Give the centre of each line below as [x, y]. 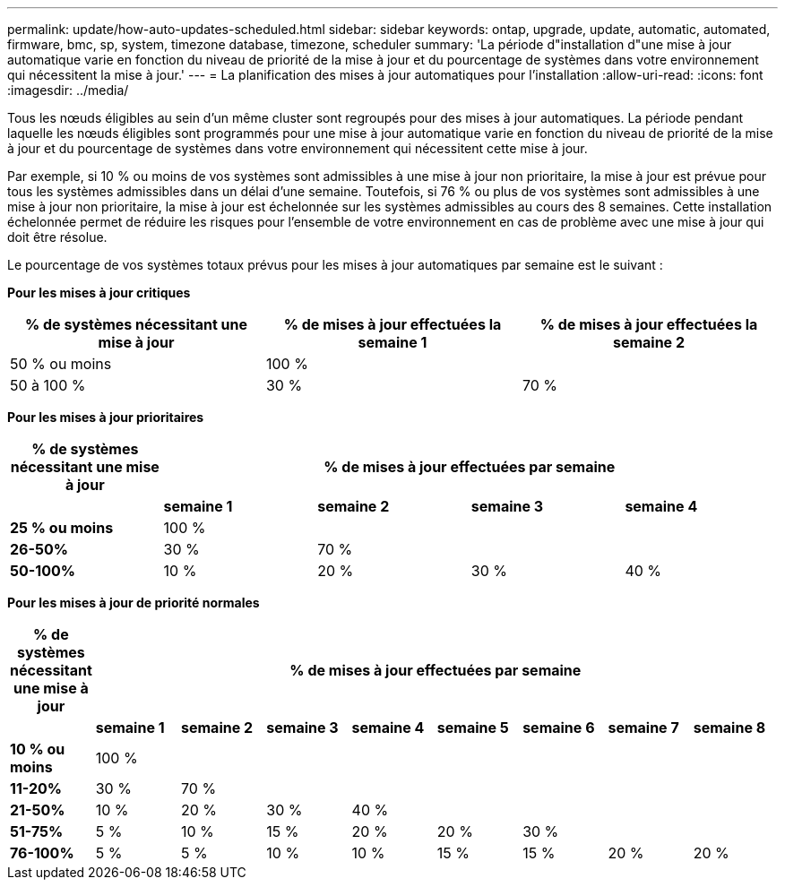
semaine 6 [559, 728]
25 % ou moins [62, 528]
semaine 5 [473, 728]
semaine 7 [643, 728]
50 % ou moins [61, 364]
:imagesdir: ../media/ [68, 90]
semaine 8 [729, 728]
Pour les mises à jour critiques [99, 293]
